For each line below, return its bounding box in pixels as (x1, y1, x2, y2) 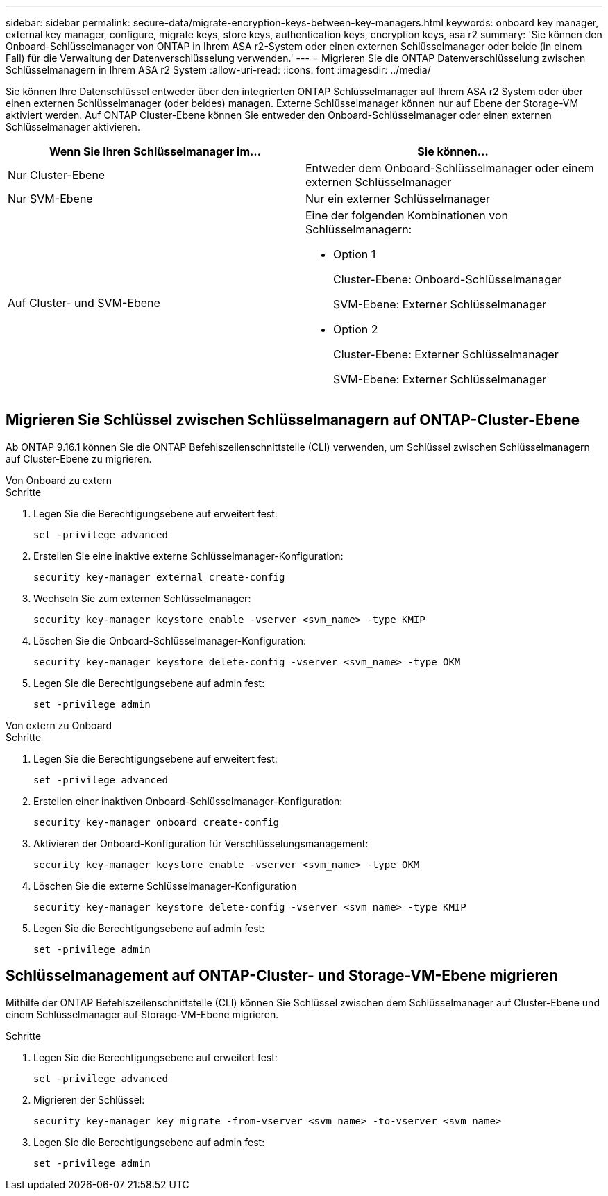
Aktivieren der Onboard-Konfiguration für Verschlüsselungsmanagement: (33, 837, 369, 849)
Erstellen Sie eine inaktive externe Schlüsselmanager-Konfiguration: (33, 549, 344, 562)
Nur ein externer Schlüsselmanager (305, 192, 491, 206)
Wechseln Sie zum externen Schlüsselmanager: (33, 592, 251, 604)
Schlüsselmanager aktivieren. (6, 121, 140, 133)
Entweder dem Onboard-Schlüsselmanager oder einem (305, 161, 594, 175)
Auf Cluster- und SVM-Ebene (8, 296, 160, 310)
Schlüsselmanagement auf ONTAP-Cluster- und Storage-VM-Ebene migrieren (6, 967, 559, 985)
